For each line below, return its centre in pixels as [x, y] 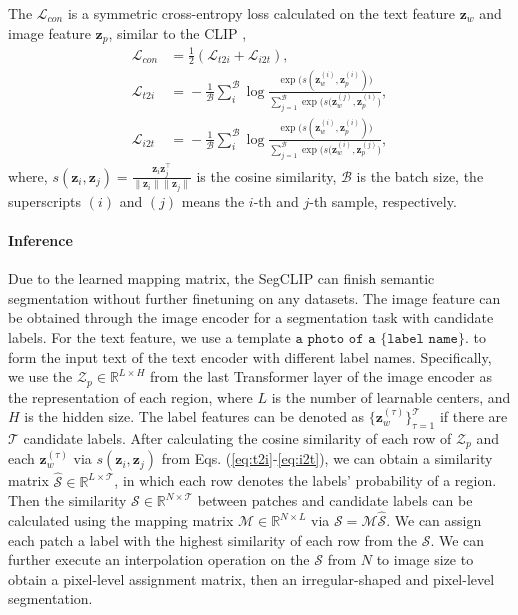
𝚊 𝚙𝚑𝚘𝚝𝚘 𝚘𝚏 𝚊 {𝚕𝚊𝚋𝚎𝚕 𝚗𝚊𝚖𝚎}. [382, 338]
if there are [473, 416]
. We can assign [434, 520]
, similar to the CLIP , [177, 32]
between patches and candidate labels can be [335, 500]
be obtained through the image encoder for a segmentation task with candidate [251, 317]
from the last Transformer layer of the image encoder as [321, 376]
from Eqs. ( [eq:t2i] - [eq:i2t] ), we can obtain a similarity [327, 458]
